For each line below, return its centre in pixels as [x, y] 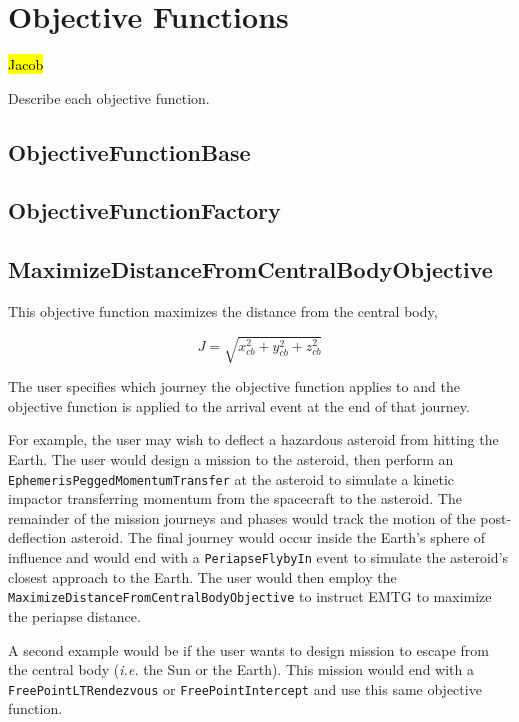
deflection [37, 537]
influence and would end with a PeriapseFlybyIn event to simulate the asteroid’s [258, 557]
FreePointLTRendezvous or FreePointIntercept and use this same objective [245, 688]
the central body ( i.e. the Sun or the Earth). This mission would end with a [241, 669]
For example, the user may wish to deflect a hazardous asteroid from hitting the [253, 439]
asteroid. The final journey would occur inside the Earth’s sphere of [278, 537]
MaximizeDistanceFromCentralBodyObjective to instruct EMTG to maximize [250, 596]
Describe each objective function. [109, 97]
